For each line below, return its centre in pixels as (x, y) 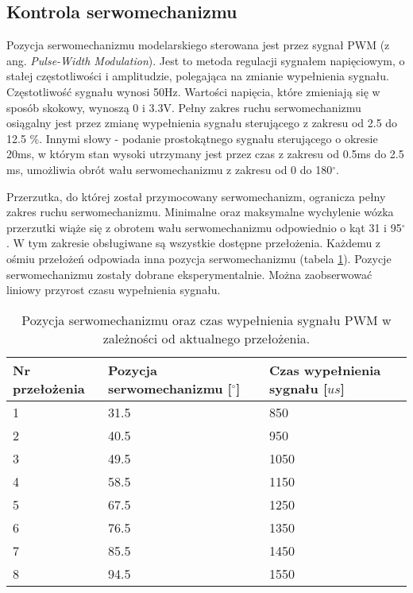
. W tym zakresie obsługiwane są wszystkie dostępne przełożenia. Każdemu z (194, 243)
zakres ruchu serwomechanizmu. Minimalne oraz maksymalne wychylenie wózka (200, 212)
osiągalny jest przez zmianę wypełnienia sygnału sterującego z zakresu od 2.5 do (202, 123)
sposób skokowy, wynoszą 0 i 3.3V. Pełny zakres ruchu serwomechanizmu (184, 107)
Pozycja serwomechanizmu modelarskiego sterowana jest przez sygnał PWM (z (198, 45)
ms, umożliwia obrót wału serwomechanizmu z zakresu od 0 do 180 (170, 169)
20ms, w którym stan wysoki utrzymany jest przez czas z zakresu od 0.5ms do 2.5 (205, 154)
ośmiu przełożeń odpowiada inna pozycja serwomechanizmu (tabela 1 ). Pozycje (199, 258)
